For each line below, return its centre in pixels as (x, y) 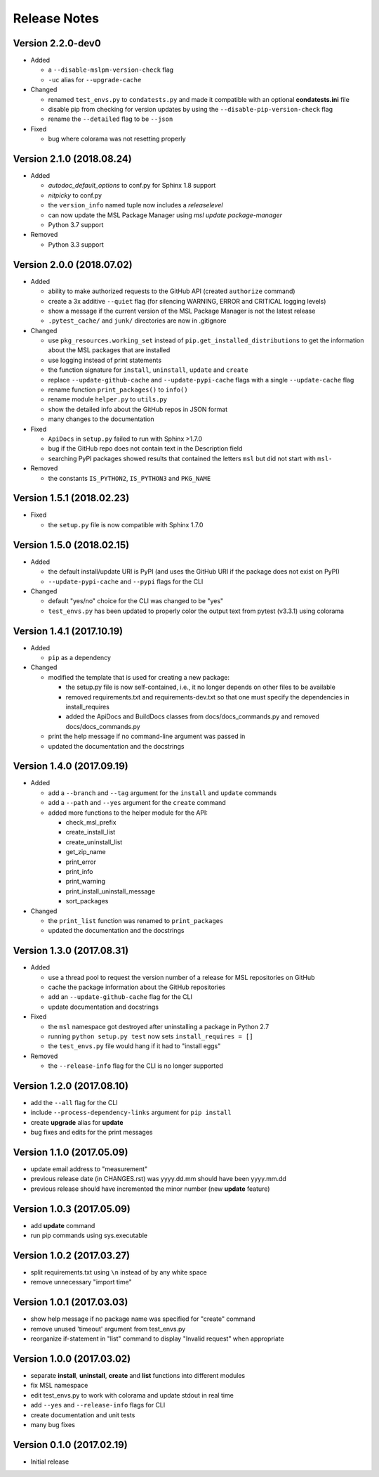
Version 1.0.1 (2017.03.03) (71, 1302)
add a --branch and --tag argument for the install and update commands (162, 793)
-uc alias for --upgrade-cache (95, 79)
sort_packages (87, 901)
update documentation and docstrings (104, 1007)
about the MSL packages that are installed (109, 350)
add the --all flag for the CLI (74, 1103)
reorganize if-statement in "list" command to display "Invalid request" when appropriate (157, 1339)
